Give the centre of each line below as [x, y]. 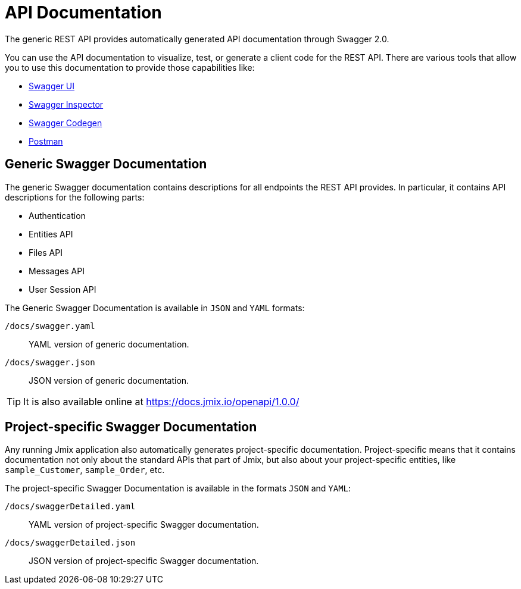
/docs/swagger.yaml [50, 326]
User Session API [63, 289]
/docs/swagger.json [50, 362]
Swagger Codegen [65, 123]
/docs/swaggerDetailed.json [70, 543]
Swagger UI [52, 86]
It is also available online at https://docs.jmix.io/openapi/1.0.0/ [161, 401]
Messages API [57, 271]
